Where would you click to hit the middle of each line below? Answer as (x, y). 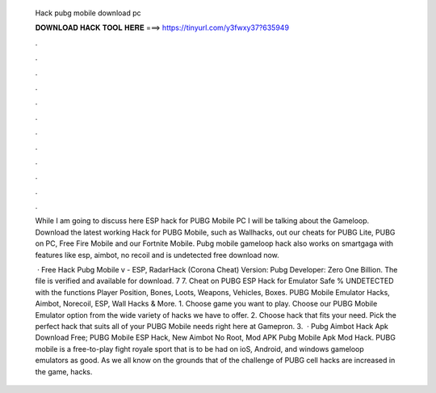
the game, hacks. (64, 371)
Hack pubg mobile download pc (88, 13)
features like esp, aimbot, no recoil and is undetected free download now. (157, 255)
